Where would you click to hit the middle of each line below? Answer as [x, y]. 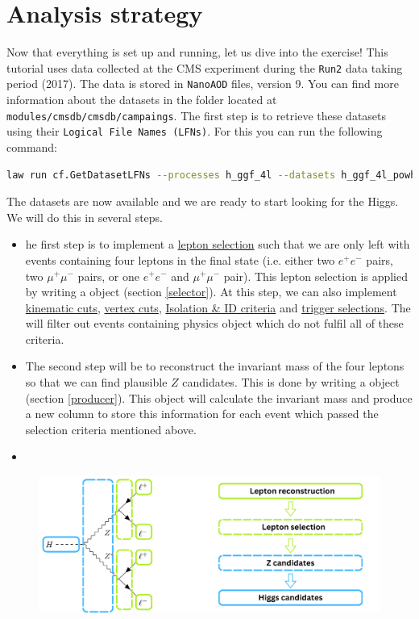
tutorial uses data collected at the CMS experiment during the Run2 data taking [205, 67]
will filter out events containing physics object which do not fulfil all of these [214, 323]
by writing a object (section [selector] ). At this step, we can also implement [211, 292]
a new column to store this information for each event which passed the [202, 414]
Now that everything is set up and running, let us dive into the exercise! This [197, 52]
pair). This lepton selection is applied [316, 276]
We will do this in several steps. [85, 217]
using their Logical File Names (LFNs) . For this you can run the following [195, 131]
